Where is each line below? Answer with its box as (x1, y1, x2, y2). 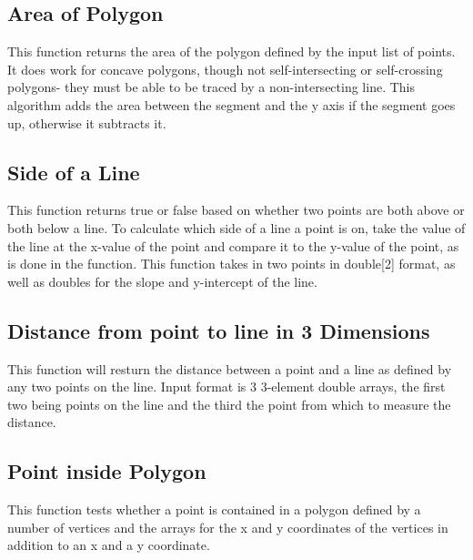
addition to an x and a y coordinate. (7, 535, 210, 555)
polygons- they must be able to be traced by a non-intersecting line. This (7, 77, 415, 97)
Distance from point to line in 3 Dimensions (7, 316, 430, 344)
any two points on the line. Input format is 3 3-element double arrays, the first (7, 377, 446, 396)
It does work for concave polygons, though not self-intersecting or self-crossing (7, 59, 443, 78)
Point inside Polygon (7, 457, 206, 485)
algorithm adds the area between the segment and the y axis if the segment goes (7, 95, 456, 114)
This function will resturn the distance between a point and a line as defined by (7, 359, 452, 378)
